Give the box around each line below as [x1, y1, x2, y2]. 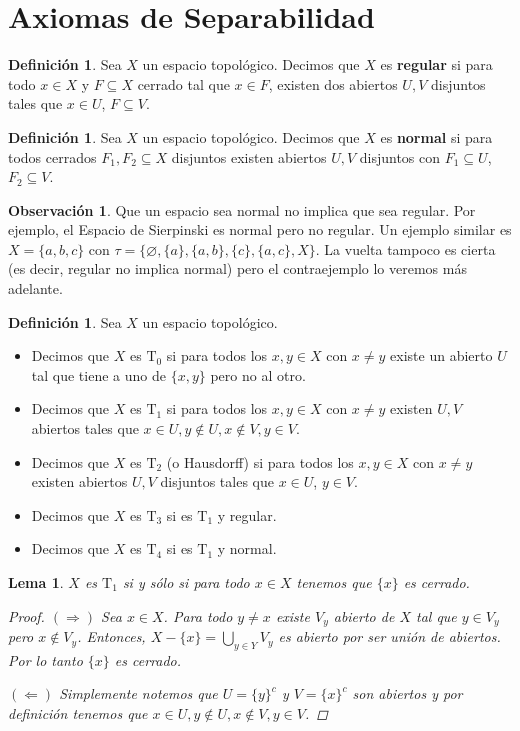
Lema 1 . [8, 572, 64, 592]
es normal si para [380, 126, 493, 147]
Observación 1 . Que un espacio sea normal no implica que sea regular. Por [8, 199, 476, 220]
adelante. [8, 278, 63, 299]
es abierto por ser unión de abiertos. [278, 626, 501, 647]
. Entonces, [77, 626, 146, 647]
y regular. [217, 504, 277, 525]
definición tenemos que [8, 703, 148, 724]
